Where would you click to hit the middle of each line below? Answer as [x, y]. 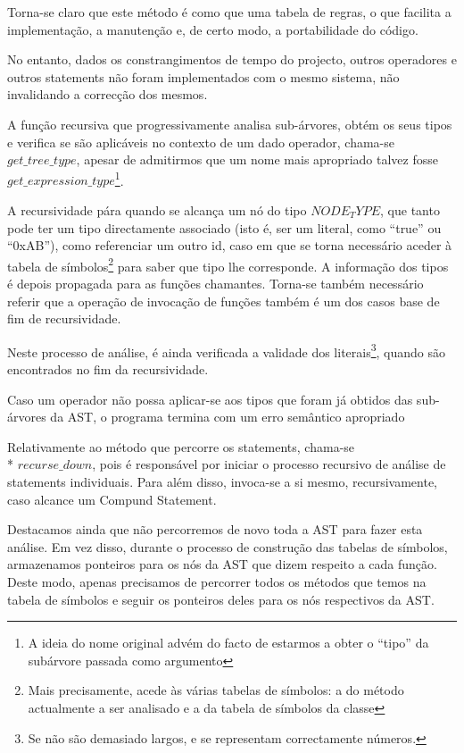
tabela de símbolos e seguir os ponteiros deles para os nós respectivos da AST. [221, 599]
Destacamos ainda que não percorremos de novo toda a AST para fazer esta [215, 529]
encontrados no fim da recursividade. [108, 369]
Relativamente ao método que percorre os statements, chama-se [181, 446]
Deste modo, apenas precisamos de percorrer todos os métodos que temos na [217, 581]
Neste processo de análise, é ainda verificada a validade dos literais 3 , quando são [227, 350]
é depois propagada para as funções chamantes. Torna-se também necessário [215, 284]
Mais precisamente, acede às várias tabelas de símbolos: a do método [216, 690]
